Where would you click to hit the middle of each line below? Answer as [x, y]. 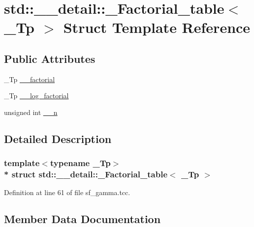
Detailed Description [58, 138]
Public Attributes [50, 58]
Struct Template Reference [157, 27]
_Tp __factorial [30, 79]
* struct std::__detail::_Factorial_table [86, 174]
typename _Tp [80, 163]
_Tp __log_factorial [36, 96]
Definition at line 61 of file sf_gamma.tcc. [67, 192]
